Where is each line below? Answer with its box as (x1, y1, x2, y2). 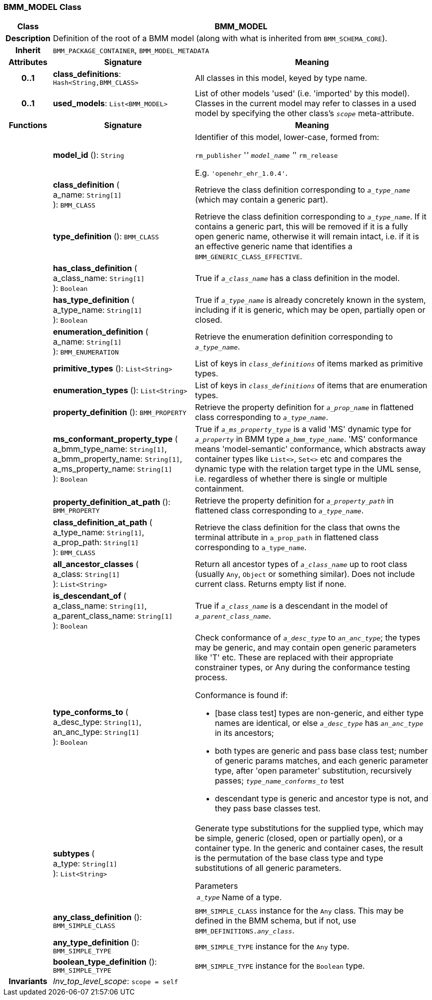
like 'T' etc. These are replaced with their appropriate (195, 652, 393, 663)
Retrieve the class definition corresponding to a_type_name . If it (195, 212, 427, 222)
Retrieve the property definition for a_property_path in (195, 496, 394, 506)
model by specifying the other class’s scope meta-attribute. (195, 108, 414, 119)
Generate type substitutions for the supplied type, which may (195, 823, 424, 834)
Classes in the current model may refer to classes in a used (195, 98, 417, 109)
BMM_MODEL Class (3, 2, 82, 12)
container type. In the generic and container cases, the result (195, 843, 424, 854)
